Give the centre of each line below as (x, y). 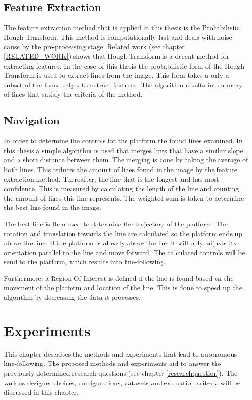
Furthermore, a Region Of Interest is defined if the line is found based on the (119, 278)
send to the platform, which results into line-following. (85, 262)
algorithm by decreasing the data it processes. (72, 297)
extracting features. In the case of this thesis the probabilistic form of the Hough (124, 65)
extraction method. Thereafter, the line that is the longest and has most (112, 179)
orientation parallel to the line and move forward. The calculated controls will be (125, 252)
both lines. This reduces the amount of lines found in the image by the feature (121, 169)
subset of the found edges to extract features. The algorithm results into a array (123, 84)
